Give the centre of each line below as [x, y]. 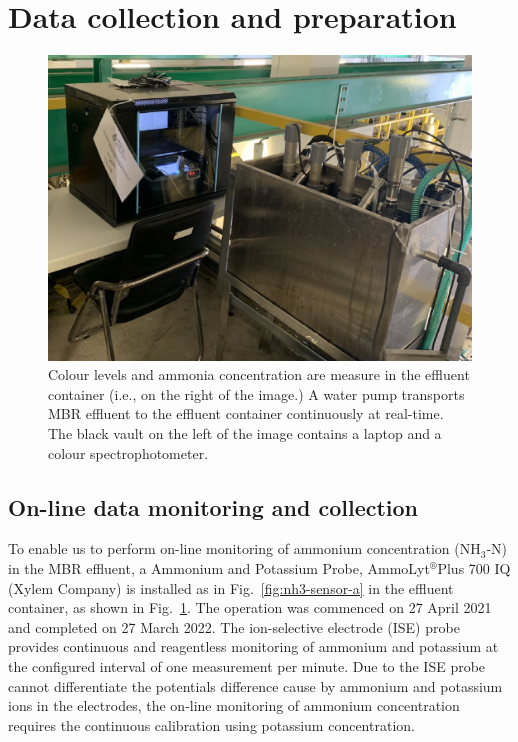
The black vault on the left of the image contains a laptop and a [245, 433]
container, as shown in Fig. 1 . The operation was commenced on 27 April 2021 [250, 607]
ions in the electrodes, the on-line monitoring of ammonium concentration [234, 705]
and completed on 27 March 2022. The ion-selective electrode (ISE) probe [234, 626]
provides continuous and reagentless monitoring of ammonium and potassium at [253, 646]
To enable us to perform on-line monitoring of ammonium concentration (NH [244, 548]
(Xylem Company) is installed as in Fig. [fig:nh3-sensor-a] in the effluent [231, 587]
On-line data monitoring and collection [213, 506]
